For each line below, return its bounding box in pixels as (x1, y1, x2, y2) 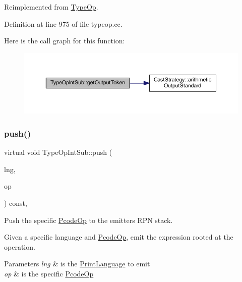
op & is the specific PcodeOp (4, 268, 94, 279)
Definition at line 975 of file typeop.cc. (4, 18, 123, 29)
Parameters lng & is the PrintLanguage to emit (4, 258, 150, 269)
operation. (4, 241, 35, 252)
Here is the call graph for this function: (4, 35, 125, 46)
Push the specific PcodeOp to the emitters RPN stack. (4, 214, 173, 225)
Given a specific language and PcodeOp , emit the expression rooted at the (4, 232, 233, 242)
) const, (4, 198, 27, 208)
